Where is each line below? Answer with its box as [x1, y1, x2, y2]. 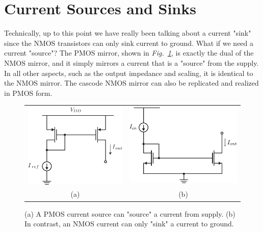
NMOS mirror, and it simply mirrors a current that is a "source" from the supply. [4, 57, 259, 68]
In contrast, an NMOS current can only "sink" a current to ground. [24, 218, 234, 229]
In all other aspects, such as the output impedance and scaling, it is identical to [4, 67, 253, 78]
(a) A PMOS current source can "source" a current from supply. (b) [24, 208, 235, 219]
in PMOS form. [4, 87, 52, 98]
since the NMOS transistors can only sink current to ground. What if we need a [4, 37, 254, 48]
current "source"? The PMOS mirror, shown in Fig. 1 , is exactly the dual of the [4, 47, 254, 58]
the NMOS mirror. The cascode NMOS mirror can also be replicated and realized [4, 78, 259, 88]
